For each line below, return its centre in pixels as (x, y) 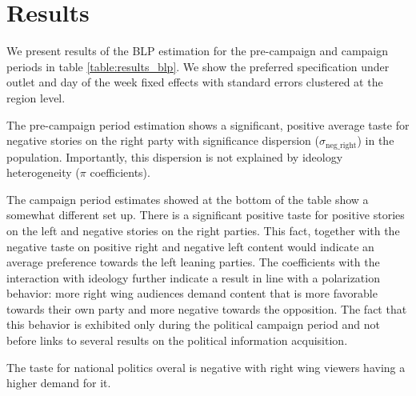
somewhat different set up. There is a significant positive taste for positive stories (206, 215)
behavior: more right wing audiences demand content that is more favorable (192, 293)
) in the (376, 140)
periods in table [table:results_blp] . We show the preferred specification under (198, 66)
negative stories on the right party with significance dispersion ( (163, 140)
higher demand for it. (59, 383)
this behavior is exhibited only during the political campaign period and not (194, 324)
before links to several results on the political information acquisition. (177, 340)
